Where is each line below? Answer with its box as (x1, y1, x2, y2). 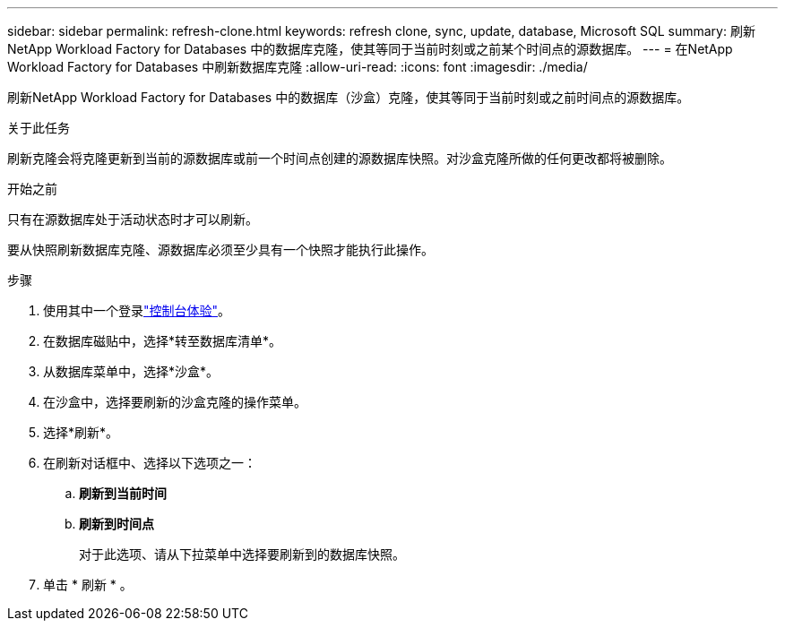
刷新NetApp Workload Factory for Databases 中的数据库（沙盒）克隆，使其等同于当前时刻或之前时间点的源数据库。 (7, 90, 690, 105)
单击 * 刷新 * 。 (43, 577, 133, 592)
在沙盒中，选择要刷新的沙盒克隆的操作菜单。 (43, 394, 306, 409)
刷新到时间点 (79, 516, 154, 531)
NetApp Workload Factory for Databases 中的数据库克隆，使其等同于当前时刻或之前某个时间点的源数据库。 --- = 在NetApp (7, 41, 733, 56)
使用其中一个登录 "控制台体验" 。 (43, 303, 231, 318)
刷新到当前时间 (79, 486, 167, 501)
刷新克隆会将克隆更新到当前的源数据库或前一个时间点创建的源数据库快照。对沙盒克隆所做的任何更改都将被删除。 (7, 151, 672, 166)
